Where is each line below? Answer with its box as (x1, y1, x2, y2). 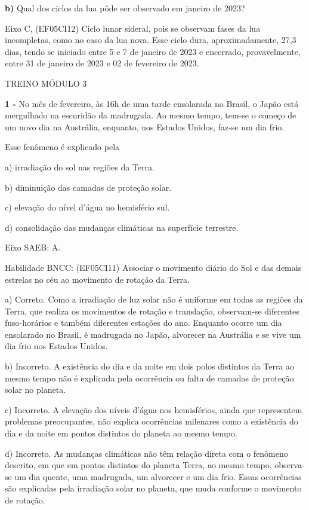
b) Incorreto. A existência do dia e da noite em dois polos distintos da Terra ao (5, 360, 295, 372)
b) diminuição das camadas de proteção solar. (5, 181, 172, 193)
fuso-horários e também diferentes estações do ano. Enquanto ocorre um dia (5, 316, 282, 329)
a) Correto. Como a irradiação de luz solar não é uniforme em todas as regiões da (5, 293, 303, 306)
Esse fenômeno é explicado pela (5, 141, 120, 153)
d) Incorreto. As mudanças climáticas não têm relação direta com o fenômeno (5, 447, 288, 459)
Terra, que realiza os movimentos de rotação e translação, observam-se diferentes (5, 304, 299, 317)
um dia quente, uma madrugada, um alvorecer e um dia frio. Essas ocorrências (14, 470, 302, 482)
